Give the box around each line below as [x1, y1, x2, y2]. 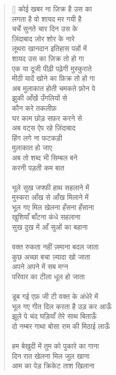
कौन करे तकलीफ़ [12, 102, 57, 113]
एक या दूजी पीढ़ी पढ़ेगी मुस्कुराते [12, 63, 92, 73]
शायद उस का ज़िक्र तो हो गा [12, 53, 84, 63]
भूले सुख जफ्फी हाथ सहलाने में [12, 182, 89, 192]
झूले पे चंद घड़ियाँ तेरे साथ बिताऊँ [12, 311, 97, 321]
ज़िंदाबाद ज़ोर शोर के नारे [12, 33, 75, 44]
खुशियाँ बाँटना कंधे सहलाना [12, 212, 81, 222]
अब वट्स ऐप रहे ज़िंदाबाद [12, 122, 76, 133]
